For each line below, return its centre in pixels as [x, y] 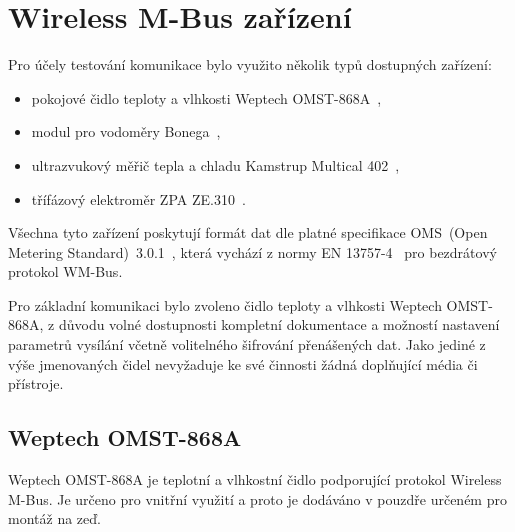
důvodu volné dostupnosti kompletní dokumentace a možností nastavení [279, 324]
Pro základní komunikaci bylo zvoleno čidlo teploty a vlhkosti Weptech [225, 304]
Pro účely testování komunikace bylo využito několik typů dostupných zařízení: [250, 64]
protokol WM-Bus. [65, 271]
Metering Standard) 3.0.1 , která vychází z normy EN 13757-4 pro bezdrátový [252, 251]
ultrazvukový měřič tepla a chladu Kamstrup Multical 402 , [215, 164]
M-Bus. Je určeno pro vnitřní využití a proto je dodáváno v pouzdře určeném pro [257, 498]
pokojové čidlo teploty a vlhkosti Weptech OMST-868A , [206, 97]
